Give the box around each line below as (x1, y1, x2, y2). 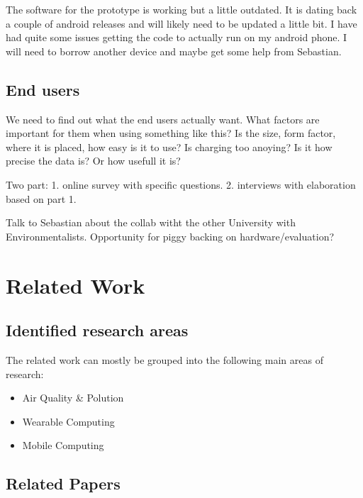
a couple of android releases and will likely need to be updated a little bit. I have (6, 16, 357, 31)
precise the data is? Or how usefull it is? (6, 153, 181, 168)
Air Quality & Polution (22, 390, 124, 405)
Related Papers (6, 472, 121, 494)
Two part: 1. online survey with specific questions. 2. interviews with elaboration (6, 177, 356, 192)
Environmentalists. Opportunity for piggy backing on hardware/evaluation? (6, 228, 335, 243)
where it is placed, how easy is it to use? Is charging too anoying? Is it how (6, 139, 333, 154)
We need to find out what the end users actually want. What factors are (6, 111, 320, 126)
